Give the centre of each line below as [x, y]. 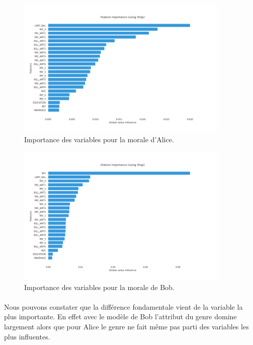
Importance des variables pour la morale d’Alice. [99, 139]
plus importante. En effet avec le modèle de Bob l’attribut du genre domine [120, 317]
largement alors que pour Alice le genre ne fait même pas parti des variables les [126, 326]
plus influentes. [27, 336]
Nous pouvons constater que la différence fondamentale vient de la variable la [123, 306]
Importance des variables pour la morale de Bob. [99, 287]
